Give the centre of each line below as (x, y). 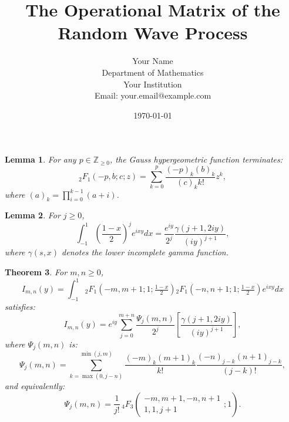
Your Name (153, 61)
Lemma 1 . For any (41, 159)
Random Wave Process (153, 33)
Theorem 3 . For (36, 271)
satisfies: (20, 306)
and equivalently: (35, 386)
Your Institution (153, 84)
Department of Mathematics (153, 72)
